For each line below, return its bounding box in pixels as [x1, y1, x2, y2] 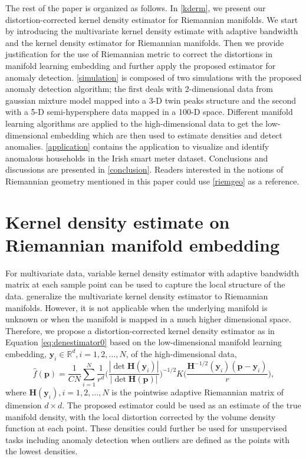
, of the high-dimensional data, [126, 347, 237, 359]
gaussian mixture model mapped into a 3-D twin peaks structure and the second [5, 94, 297, 106]
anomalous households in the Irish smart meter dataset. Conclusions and [5, 151, 268, 164]
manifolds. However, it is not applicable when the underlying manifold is [5, 301, 268, 313]
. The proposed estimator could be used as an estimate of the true [62, 399, 301, 411]
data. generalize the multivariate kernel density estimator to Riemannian [5, 290, 268, 302]
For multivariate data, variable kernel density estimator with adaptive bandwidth [5, 266, 299, 279]
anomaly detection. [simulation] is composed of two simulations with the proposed [5, 71, 302, 83]
